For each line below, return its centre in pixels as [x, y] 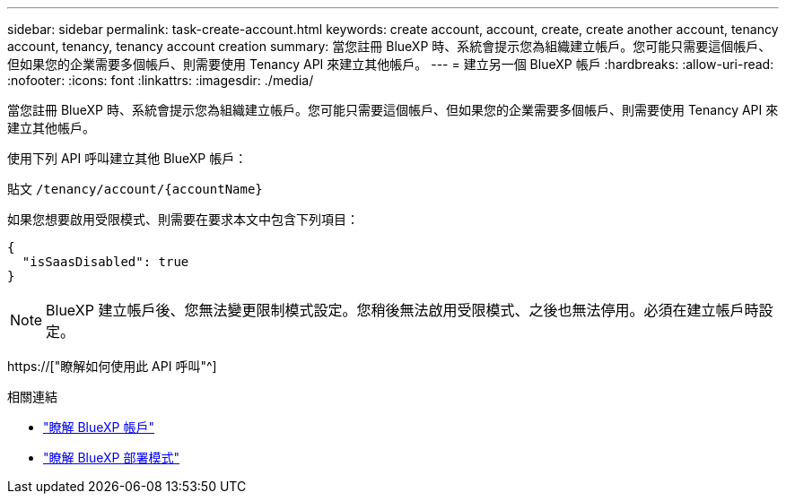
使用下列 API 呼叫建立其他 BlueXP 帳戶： [127, 158]
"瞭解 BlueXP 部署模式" [112, 458]
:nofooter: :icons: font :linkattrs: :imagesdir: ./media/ [161, 80]
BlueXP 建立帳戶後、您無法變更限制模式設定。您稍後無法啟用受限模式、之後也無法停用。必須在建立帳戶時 [402, 310]
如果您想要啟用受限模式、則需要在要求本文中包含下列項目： [183, 219]
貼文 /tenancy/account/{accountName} [135, 189]
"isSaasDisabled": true [105, 262]
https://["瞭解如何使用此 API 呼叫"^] [112, 366]
